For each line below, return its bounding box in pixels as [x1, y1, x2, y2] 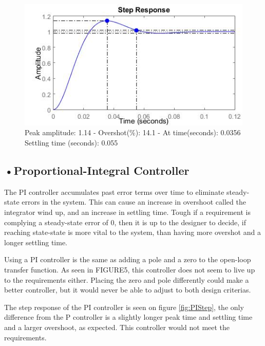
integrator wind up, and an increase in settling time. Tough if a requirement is [4, 207, 251, 217]
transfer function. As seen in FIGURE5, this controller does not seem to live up [4, 264, 255, 275]
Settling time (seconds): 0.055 [25, 137, 118, 148]
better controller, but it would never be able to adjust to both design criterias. [4, 284, 251, 295]
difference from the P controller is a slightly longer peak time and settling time [4, 312, 253, 322]
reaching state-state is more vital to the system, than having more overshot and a [4, 227, 261, 238]
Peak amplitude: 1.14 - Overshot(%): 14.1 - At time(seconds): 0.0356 [25, 127, 241, 138]
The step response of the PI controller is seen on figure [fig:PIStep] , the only [4, 301, 244, 312]
